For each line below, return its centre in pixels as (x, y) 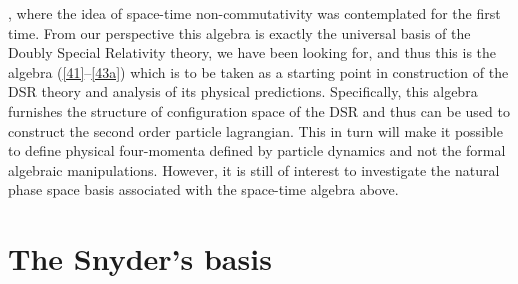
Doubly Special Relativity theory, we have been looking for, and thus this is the (252, 52)
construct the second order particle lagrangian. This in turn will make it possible (255, 130)
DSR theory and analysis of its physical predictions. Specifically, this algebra (243, 91)
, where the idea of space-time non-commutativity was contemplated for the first (254, 13)
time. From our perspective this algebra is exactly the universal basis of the (239, 32)
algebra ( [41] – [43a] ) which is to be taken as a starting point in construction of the (258, 71)
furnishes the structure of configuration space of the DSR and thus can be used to (259, 110)
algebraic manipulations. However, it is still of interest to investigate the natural (254, 169)
